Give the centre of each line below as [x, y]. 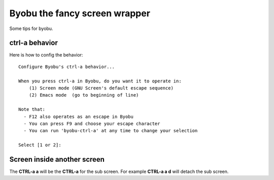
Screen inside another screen [57, 159]
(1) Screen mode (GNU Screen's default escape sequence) [101, 88]
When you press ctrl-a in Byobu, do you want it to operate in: [100, 81]
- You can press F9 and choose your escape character [92, 124]
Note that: [32, 110]
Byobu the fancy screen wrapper [80, 13]
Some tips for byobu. [31, 28]
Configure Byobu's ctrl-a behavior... [67, 67]
